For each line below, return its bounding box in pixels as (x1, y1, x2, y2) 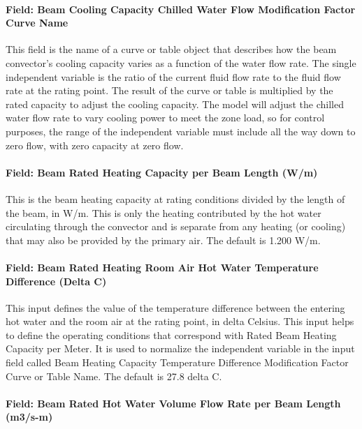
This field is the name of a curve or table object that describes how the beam (6, 42, 337, 57)
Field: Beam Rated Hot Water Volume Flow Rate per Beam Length (6, 396, 341, 410)
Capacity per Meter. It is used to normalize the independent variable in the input (6, 341, 355, 356)
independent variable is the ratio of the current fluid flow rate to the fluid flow (6, 69, 341, 84)
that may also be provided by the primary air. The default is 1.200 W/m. (6, 232, 321, 247)
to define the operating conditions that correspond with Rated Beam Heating (6, 327, 337, 342)
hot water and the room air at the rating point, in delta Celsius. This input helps (6, 314, 354, 329)
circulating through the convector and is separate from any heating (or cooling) (6, 219, 346, 234)
